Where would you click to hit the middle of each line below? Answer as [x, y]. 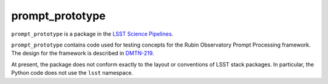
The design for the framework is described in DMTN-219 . [83, 53]
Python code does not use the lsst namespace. [72, 73]
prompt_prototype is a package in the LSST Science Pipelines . [92, 34]
